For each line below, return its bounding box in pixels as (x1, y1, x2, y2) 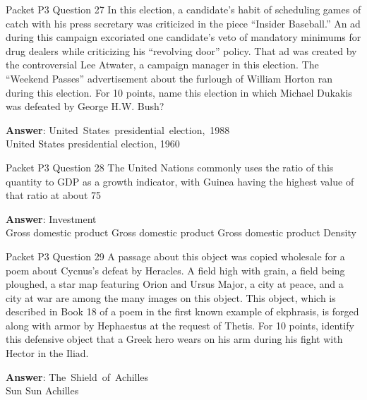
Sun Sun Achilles (6, 383, 79, 398)
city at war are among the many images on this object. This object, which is (6, 290, 336, 305)
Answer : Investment (6, 211, 97, 226)
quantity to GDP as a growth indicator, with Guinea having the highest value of (6, 174, 354, 188)
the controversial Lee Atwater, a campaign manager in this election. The (6, 57, 319, 72)
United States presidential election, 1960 (6, 136, 180, 151)
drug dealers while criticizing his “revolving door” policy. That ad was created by (6, 43, 357, 58)
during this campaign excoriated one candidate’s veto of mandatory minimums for (6, 30, 361, 44)
